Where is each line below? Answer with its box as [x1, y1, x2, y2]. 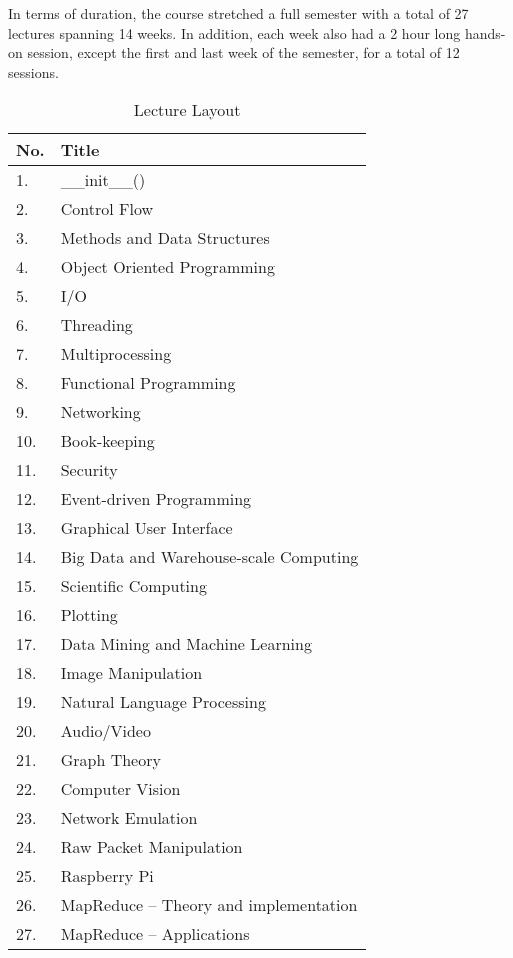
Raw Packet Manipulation [60, 835, 243, 859]
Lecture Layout [133, 98, 241, 122]
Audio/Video [60, 719, 151, 743]
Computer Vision [60, 777, 181, 801]
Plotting [60, 603, 118, 627]
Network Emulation [60, 806, 198, 830]
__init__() [60, 168, 146, 192]
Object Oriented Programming [60, 255, 275, 279]
